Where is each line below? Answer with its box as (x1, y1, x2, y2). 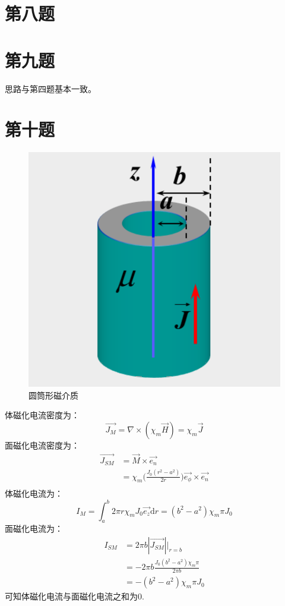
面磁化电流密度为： (5, 439, 80, 451)
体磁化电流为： (5, 487, 63, 500)
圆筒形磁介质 (28, 389, 78, 401)
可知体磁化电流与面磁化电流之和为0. (5, 590, 144, 602)
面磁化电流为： (5, 522, 63, 535)
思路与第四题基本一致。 (5, 82, 96, 94)
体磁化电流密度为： (5, 409, 80, 421)
